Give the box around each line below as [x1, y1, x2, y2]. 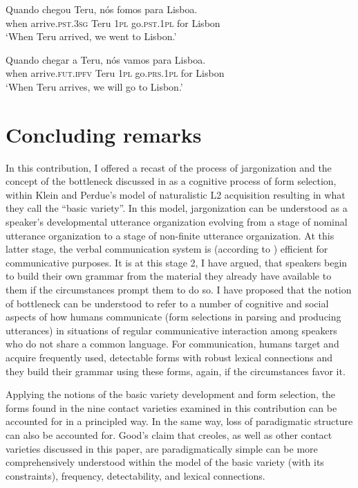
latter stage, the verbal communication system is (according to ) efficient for [6, 242, 328, 256]
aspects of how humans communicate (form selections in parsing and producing [6, 309, 341, 324]
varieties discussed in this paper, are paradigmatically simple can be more [6, 441, 318, 455]
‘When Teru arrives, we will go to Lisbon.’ [6, 79, 183, 93]
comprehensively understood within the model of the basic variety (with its [6, 455, 324, 469]
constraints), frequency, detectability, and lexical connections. [6, 468, 265, 482]
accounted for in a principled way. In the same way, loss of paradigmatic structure [6, 414, 353, 428]
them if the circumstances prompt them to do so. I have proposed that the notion [6, 282, 352, 297]
